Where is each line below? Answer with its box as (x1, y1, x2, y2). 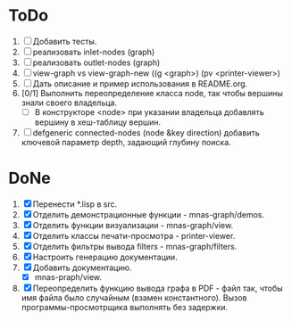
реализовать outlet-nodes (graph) (32, 57, 161, 68)
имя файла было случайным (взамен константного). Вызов (21, 292, 247, 303)
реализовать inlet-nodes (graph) (32, 46, 155, 57)
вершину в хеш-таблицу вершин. (34, 117, 162, 128)
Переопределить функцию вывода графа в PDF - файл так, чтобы (32, 283, 283, 293)
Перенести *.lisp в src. (32, 198, 118, 210)
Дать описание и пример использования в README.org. (32, 78, 248, 89)
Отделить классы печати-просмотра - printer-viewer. (32, 230, 236, 241)
